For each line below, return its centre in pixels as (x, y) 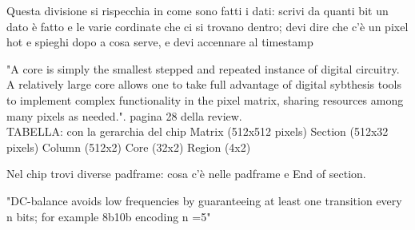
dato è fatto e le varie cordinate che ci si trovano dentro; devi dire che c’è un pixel (207, 26)
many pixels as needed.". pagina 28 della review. (124, 115)
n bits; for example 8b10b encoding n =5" (109, 216)
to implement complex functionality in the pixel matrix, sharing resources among (205, 99)
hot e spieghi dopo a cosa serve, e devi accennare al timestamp (160, 42)
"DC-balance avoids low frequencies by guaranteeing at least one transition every (204, 200)
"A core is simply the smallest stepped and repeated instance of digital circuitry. (203, 68)
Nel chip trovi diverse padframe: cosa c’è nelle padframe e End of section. (186, 174)
